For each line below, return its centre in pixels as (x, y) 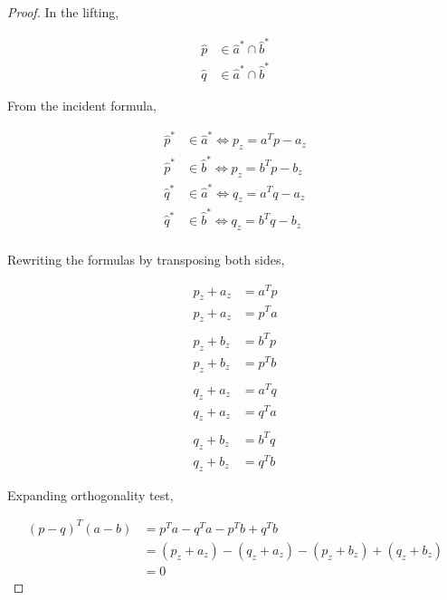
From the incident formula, (82, 106)
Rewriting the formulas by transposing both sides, (146, 259)
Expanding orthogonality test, (90, 494)
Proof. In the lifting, (63, 12)
